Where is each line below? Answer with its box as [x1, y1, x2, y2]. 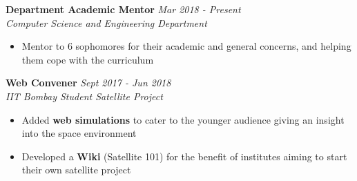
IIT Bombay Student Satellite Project [6, 88, 163, 103]
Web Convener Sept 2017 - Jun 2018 [6, 75, 171, 90]
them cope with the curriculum [21, 52, 154, 66]
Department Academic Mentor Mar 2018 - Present [6, 2, 241, 16]
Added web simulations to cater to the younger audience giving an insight [21, 112, 345, 126]
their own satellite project [21, 162, 131, 177]
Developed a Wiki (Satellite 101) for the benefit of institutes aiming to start [21, 149, 347, 163]
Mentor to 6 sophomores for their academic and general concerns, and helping [21, 39, 351, 53]
